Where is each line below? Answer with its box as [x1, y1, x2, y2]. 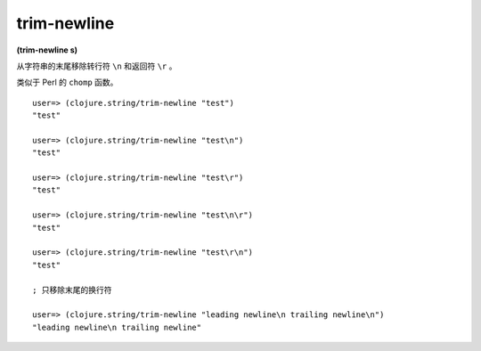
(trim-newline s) [16, 45, 78, 55]
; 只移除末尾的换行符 [32, 285, 112, 295]
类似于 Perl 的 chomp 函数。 [16, 77, 118, 88]
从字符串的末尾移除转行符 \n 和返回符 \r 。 [16, 61, 177, 71]
